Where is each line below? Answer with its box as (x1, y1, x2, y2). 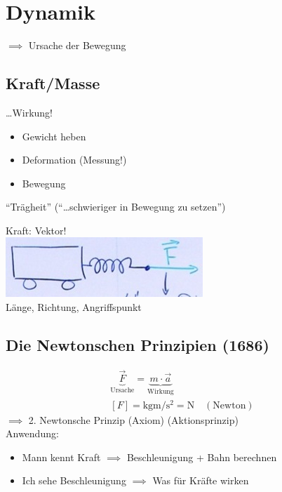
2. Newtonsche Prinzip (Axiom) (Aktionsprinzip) (28, 412, 239, 427)
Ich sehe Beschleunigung (22, 473, 126, 488)
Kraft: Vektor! (6, 222, 67, 237)
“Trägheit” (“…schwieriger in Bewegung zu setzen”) (6, 199, 226, 214)
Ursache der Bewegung (28, 38, 126, 53)
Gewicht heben (22, 128, 86, 143)
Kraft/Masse (6, 72, 100, 94)
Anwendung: (6, 426, 59, 441)
